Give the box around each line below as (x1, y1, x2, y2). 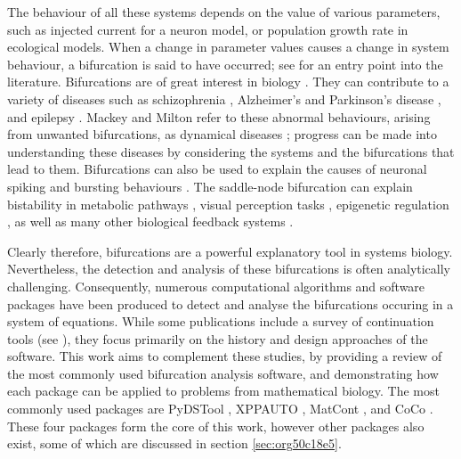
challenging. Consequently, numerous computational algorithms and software (7, 276, 425, 295)
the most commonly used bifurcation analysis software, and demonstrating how (7, 364, 439, 382)
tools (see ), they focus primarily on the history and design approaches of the (7, 329, 428, 348)
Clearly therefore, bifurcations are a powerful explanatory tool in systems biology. (7, 242, 453, 260)
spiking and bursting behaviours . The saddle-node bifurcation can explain (7, 176, 413, 195)
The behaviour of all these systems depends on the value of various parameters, (7, 3, 441, 20)
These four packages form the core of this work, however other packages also (7, 416, 425, 435)
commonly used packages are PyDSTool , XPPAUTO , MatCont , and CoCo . (7, 399, 433, 418)
